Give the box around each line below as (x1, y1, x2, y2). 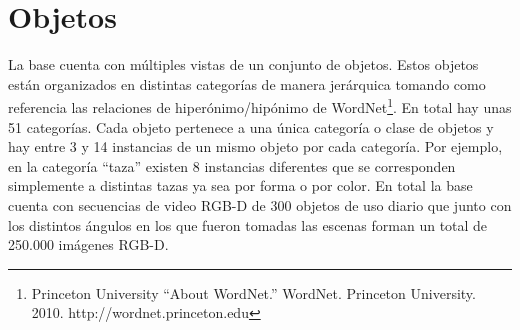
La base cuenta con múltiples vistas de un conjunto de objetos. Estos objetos (8, 54, 479, 75)
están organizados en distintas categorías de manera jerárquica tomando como (8, 73, 486, 94)
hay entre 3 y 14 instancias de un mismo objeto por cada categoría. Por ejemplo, (8, 136, 503, 157)
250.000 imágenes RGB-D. (8, 234, 169, 255)
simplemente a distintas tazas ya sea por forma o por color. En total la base (8, 175, 473, 196)
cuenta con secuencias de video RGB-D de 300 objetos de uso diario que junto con (8, 194, 512, 215)
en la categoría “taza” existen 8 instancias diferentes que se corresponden (8, 155, 456, 176)
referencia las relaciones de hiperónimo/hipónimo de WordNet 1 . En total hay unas (8, 94, 512, 117)
